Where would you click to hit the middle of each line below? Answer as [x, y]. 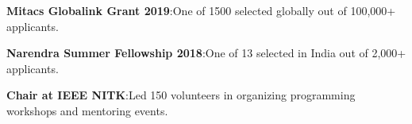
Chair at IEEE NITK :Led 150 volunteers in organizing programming [181, 95]
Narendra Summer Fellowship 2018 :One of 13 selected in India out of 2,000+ [206, 53]
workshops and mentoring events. [87, 110]
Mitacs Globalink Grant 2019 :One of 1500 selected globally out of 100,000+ [201, 10]
